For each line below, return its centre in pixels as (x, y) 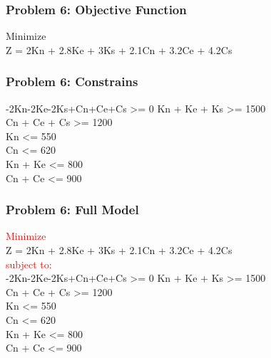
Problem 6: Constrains (72, 81)
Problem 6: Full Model (72, 210)
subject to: (29, 264)
